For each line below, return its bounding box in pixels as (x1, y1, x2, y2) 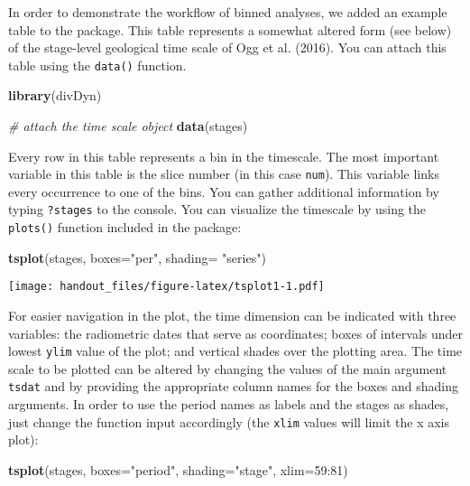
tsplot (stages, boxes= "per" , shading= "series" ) (8, 248, 266, 266)
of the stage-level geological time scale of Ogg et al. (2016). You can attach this (8, 38, 447, 57)
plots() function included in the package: (8, 218, 242, 237)
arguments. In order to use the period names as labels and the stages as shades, (8, 395, 449, 414)
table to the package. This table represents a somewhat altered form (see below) (8, 20, 452, 39)
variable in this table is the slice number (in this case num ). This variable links (8, 164, 439, 183)
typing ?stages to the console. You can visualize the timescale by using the (8, 200, 427, 219)
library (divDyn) (8, 86, 102, 105)
